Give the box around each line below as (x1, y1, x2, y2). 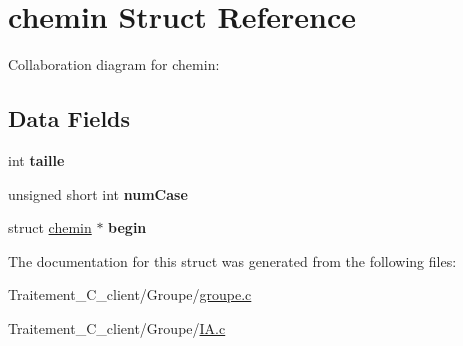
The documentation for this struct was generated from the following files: (8, 250, 457, 271)
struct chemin (8, 217, 92, 238)
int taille (8, 149, 65, 170)
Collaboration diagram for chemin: (8, 54, 220, 75)
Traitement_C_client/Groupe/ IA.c (8, 317, 226, 338)
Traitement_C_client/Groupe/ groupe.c (8, 284, 252, 305)
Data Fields (8, 103, 131, 134)
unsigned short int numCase (8, 183, 188, 204)
